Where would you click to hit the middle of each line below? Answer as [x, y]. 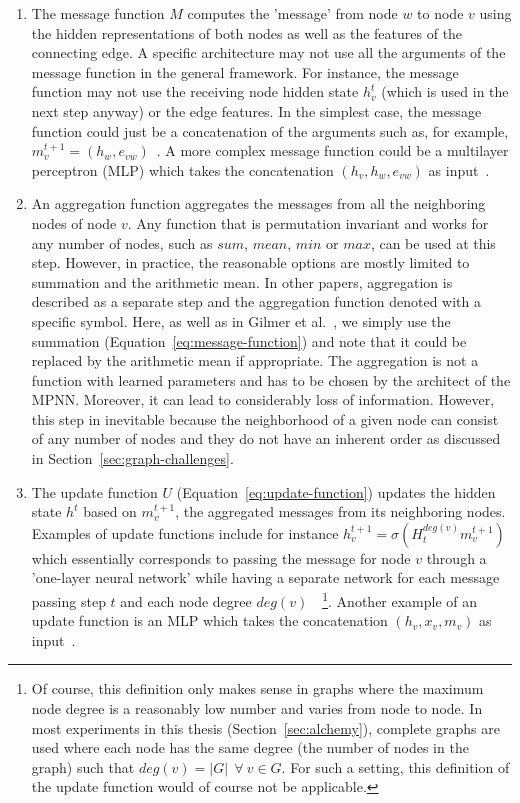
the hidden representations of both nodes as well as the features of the [247, 32]
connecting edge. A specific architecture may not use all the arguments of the [268, 52]
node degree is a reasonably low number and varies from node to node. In [257, 708]
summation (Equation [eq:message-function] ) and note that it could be [249, 340]
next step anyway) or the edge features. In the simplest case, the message [256, 110]
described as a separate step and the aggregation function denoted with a [256, 301]
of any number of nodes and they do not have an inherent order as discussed [266, 438]
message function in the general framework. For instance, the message [245, 71]
